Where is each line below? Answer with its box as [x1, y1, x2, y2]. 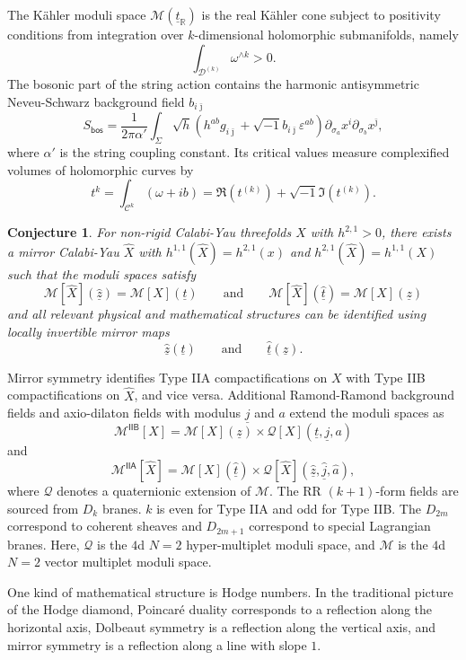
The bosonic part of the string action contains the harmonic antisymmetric [7, 75, 419, 93]
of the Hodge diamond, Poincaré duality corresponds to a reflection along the [7, 600, 433, 619]
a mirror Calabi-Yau [7, 242, 119, 260]
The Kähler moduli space [7, 5, 146, 23]
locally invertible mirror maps [7, 322, 170, 340]
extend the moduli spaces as [289, 403, 444, 422]
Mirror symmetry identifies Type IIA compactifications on [7, 367, 328, 386]
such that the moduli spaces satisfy [7, 264, 197, 283]
